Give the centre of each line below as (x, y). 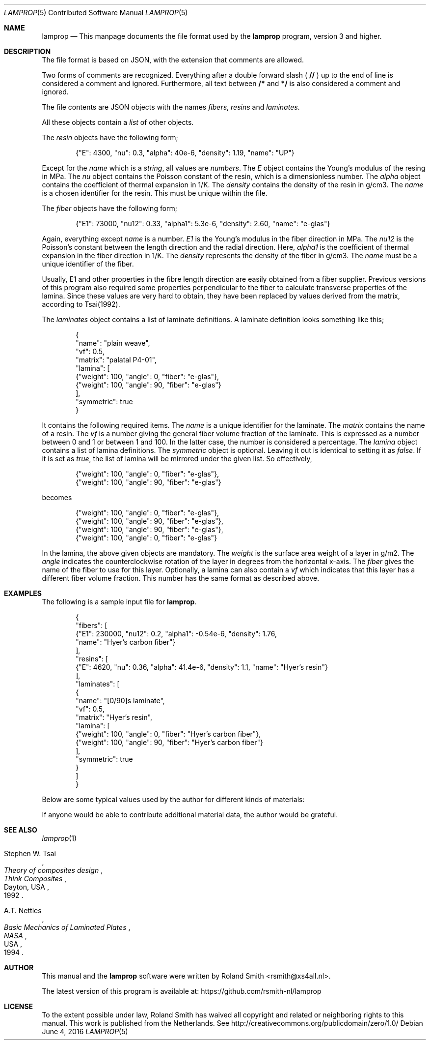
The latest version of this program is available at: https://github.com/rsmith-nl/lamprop (182, 991)
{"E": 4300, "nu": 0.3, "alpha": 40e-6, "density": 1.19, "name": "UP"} (185, 153)
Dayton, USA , (27, 887)
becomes (57, 497)
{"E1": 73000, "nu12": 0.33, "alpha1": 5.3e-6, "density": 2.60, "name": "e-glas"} (203, 224)
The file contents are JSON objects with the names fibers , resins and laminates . (171, 107)
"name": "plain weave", (113, 343)
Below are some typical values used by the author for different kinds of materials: (173, 799)
